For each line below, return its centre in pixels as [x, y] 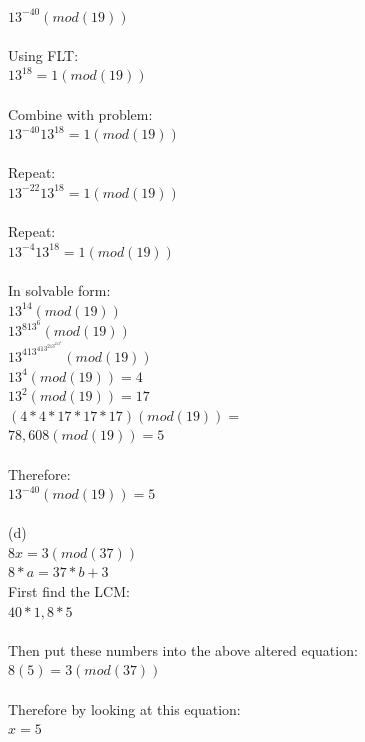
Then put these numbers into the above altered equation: [183, 649]
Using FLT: [43, 54]
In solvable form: [59, 289]
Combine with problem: [80, 113]
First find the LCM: [69, 591]
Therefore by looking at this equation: [124, 708]
